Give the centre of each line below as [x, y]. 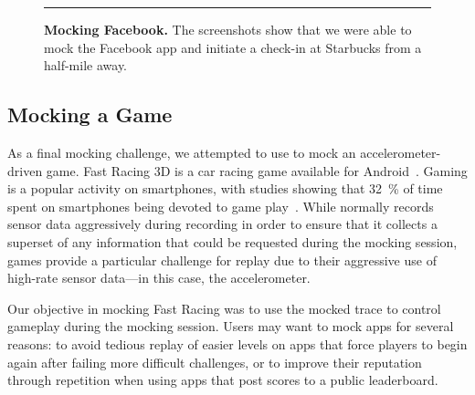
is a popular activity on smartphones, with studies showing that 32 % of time [225, 188]
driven [25, 170]
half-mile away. [85, 65]
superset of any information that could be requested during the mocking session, [232, 241]
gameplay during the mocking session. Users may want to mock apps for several [231, 326]
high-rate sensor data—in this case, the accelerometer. [159, 278]
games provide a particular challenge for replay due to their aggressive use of [222, 260]
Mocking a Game [90, 114]
